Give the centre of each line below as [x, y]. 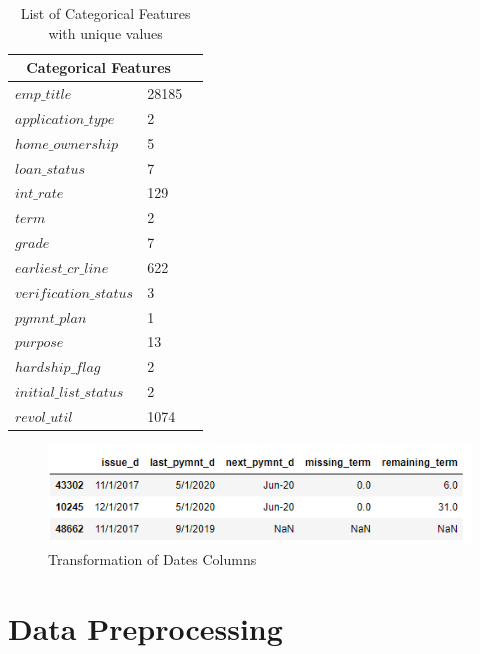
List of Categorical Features [105, 13]
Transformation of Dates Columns [152, 558]
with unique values [105, 32]
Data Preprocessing [145, 627]
